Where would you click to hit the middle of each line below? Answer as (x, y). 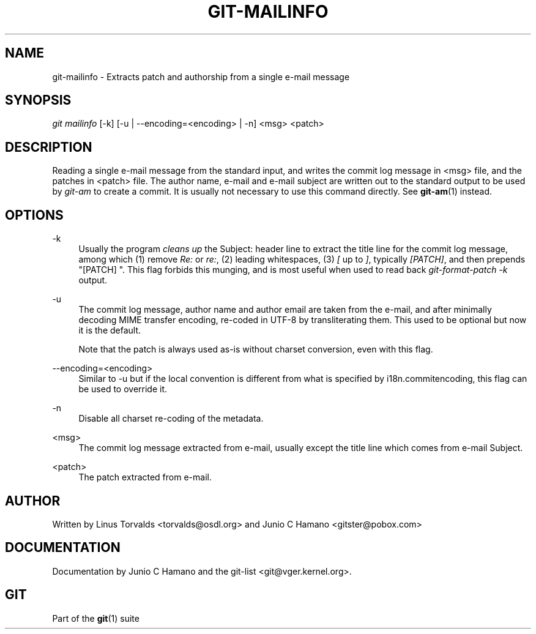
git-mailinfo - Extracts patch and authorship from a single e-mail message (201, 76)
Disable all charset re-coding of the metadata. (171, 419)
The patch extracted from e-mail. (145, 477)
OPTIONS (34, 215)
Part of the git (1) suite (96, 618)
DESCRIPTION (49, 147)
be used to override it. (123, 389)
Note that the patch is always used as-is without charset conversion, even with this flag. (256, 349)
